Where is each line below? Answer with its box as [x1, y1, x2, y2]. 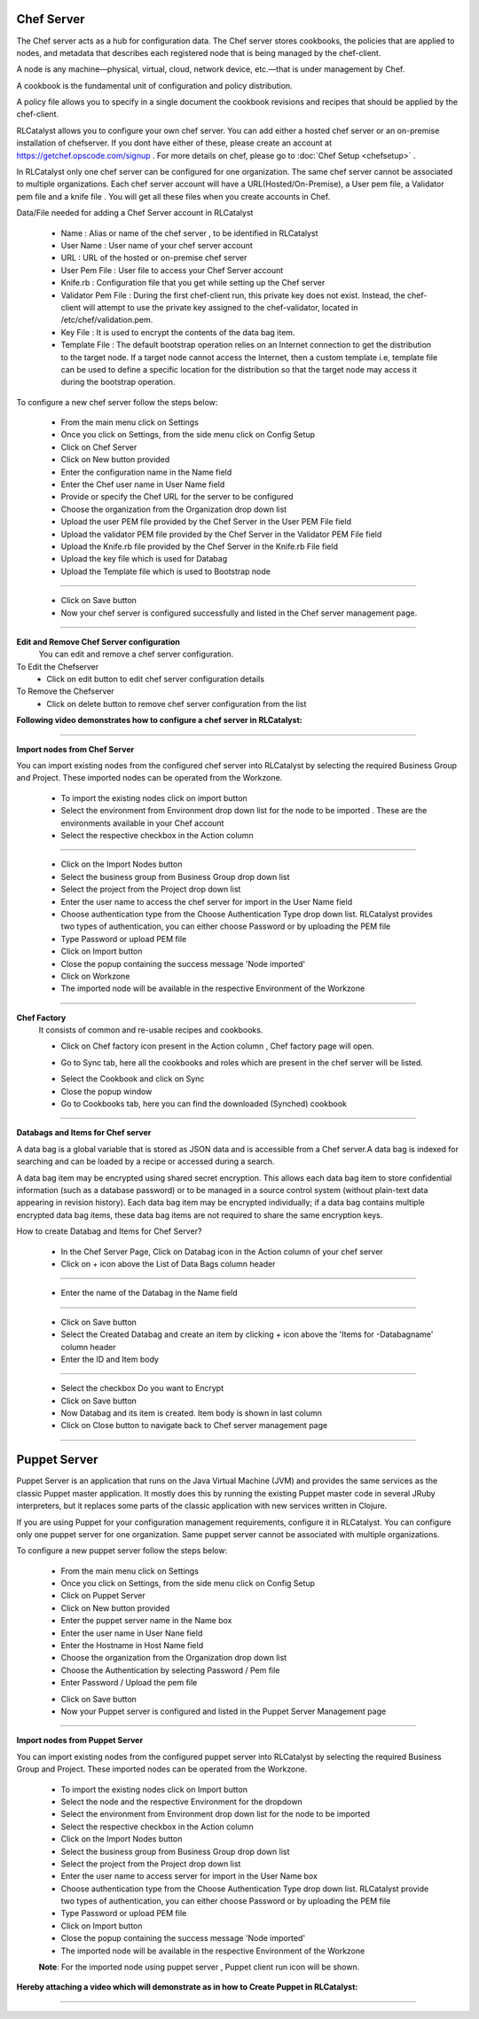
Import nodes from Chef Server [16, 743, 135, 754]
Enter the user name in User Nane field [60, 1628, 203, 1638]
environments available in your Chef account [60, 817, 224, 829]
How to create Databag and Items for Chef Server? [16, 1226, 202, 1237]
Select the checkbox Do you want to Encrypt [60, 1383, 224, 1394]
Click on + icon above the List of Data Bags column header [60, 1258, 276, 1269]
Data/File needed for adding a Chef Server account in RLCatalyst [16, 208, 254, 218]
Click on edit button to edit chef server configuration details [46, 674, 265, 685]
